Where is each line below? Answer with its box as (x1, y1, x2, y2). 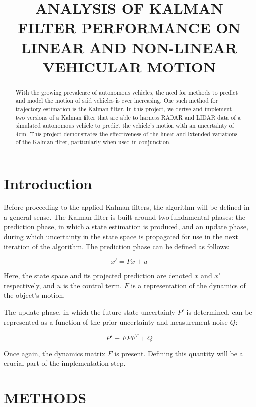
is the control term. (63, 280, 122, 290)
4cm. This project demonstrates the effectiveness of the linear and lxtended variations (15, 130, 238, 138)
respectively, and (4, 280, 55, 290)
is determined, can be (186, 307, 252, 317)
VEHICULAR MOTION (42, 56, 216, 76)
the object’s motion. (4, 290, 65, 300)
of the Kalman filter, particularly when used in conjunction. (15, 137, 171, 146)
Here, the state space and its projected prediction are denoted (4, 271, 192, 281)
